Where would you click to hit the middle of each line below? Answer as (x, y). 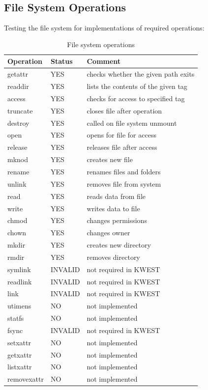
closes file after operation (124, 110)
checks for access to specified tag (136, 98)
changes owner (108, 233)
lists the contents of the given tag (137, 86)
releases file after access (122, 147)
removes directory (113, 257)
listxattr (20, 367)
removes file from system (124, 183)
